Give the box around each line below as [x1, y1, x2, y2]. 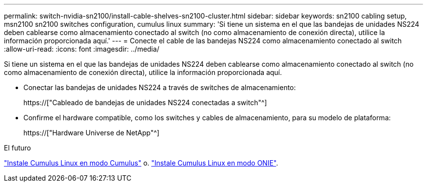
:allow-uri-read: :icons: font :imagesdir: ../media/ [4, 45, 159, 53]
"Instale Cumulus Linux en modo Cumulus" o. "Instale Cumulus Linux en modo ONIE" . [4, 159, 278, 167]
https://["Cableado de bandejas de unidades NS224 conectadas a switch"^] [23, 98, 267, 107]
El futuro [4, 144, 31, 152]
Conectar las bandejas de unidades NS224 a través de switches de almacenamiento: [23, 83, 296, 92]
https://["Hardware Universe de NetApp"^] [23, 129, 159, 137]
